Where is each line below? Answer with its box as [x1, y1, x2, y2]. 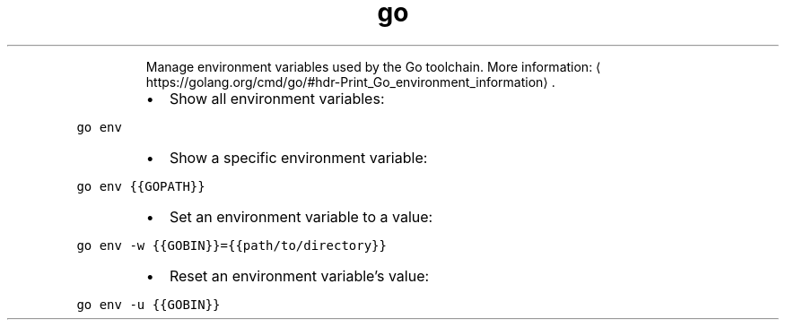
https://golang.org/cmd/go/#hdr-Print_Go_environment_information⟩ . [145, 73, 555, 90]
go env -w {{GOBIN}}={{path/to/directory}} [76, 237, 387, 253]
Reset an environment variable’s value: [169, 266, 430, 285]
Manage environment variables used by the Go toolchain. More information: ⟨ [145, 58, 601, 74]
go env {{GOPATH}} [76, 178, 205, 194]
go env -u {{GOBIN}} [76, 297, 221, 312]
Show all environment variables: [169, 89, 385, 108]
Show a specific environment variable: [169, 148, 428, 167]
